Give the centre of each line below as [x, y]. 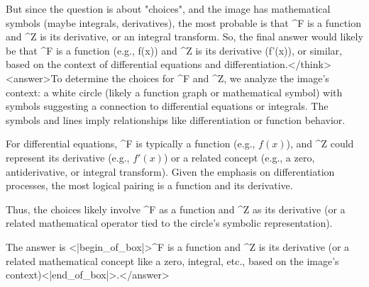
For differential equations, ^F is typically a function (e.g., [131, 143]
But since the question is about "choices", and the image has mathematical [168, 9]
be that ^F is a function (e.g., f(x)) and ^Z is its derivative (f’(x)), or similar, [174, 50]
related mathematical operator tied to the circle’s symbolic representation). [169, 223]
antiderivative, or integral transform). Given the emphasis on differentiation [170, 171]
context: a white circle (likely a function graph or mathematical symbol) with [174, 92]
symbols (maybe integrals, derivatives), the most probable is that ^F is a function [183, 22]
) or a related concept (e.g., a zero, [239, 157]
